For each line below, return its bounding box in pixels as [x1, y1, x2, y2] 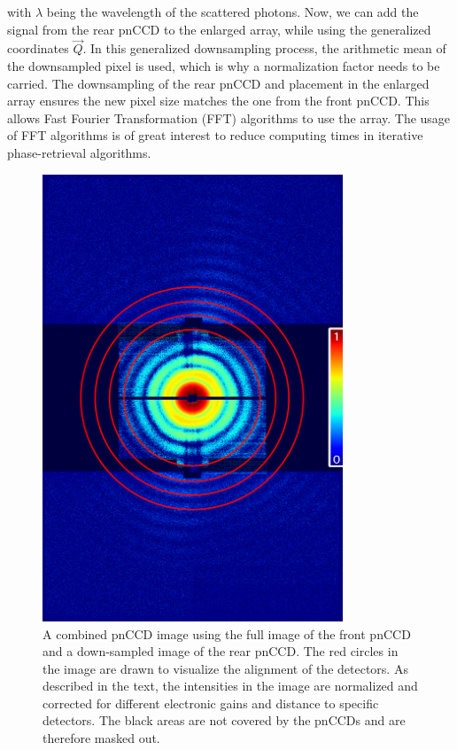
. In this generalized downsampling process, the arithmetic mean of [82, 39, 446, 58]
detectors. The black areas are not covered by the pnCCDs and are [43, 711, 406, 730]
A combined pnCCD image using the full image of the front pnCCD [43, 624, 411, 643]
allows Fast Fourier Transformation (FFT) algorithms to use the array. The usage [7, 108, 451, 127]
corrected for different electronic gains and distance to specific [43, 693, 379, 712]
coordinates [7, 39, 69, 58]
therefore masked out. [43, 729, 160, 747]
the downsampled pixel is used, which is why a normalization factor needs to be [7, 57, 440, 74]
